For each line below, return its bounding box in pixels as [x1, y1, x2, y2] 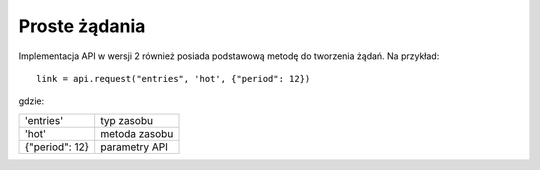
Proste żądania [18, 15, 146, 37]
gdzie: [18, 95, 45, 107]
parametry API [100, 140, 169, 154]
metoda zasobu [100, 126, 174, 140]
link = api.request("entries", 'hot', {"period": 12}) [36, 73, 311, 84]
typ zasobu [100, 113, 154, 127]
